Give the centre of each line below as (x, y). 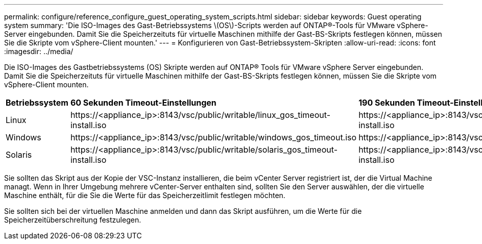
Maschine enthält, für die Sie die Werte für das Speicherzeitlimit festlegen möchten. (145, 195)
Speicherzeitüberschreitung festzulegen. (73, 220)
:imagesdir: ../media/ (39, 51)
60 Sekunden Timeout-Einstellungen (143, 103)
